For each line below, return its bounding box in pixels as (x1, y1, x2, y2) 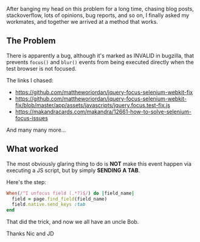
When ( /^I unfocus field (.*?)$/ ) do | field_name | (6, 190, 135, 196)
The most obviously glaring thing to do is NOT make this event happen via (6, 160, 191, 167)
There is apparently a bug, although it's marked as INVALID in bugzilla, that (6, 52, 195, 59)
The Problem (6, 36, 56, 46)
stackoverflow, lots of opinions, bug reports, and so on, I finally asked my (6, 12, 190, 19)
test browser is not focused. (6, 65, 77, 72)
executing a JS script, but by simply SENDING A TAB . (6, 166, 140, 174)
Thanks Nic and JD (6, 230, 55, 237)
